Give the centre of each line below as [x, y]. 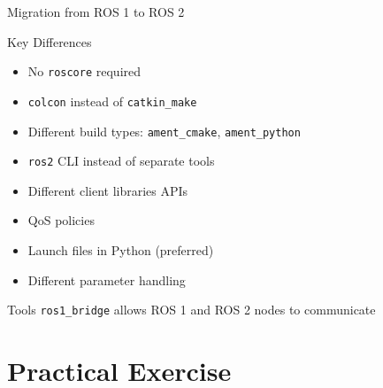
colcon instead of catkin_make [112, 101]
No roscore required [84, 71]
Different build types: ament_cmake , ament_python [164, 131]
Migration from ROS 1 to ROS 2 [96, 12]
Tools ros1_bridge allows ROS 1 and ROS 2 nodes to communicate [191, 310]
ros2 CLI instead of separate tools [121, 161]
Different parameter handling [107, 279]
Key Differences [50, 41]
